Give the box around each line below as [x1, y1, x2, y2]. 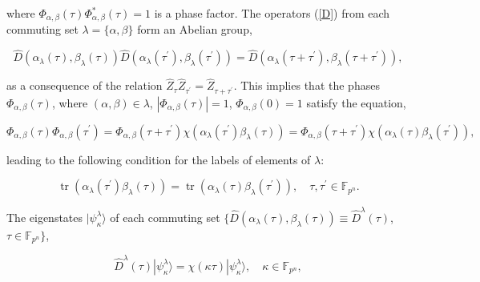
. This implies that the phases [233, 77, 380, 94]
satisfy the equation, [306, 94, 406, 111]
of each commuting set [110, 208, 220, 225]
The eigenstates [6, 208, 83, 225]
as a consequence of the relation [6, 77, 163, 94]
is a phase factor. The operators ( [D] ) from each [154, 5, 390, 21]
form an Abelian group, [137, 21, 252, 38]
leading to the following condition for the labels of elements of [6, 151, 311, 167]
